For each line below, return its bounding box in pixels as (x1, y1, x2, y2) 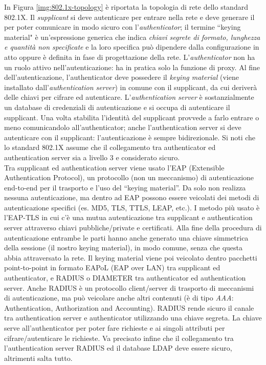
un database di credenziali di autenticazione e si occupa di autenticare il (4, 101, 230, 112)
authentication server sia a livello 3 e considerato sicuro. (4, 152, 180, 162)
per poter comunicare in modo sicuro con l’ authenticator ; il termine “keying (4, 22, 241, 32)
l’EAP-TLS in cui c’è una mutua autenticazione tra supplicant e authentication (4, 212, 253, 223)
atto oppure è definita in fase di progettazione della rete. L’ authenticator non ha (4, 51, 255, 62)
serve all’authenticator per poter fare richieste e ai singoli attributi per (4, 323, 225, 333)
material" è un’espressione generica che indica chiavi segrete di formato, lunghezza (4, 31, 260, 42)
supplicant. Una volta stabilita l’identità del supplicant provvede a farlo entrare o (4, 112, 259, 122)
